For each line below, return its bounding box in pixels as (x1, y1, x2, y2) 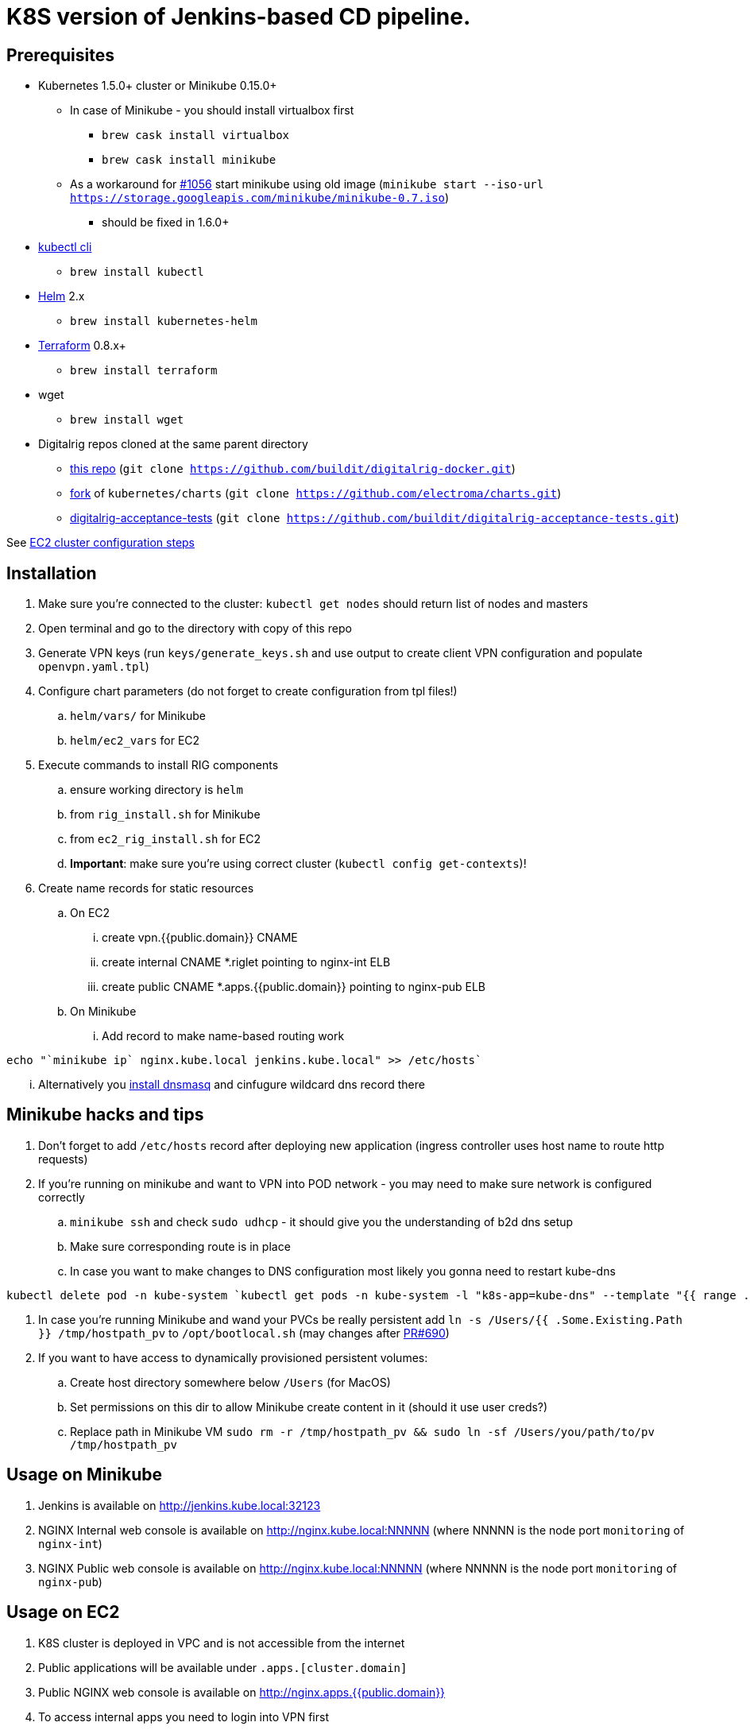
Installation (6, 563, 97, 583)
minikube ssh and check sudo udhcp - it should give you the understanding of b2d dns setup (70, 1214, 574, 1229)
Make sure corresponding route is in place (70, 1239, 291, 1253)
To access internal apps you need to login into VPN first (38, 1709, 329, 1724)
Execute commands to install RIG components (38, 758, 279, 772)
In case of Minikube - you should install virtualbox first (70, 103, 354, 118)
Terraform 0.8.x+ (38, 339, 126, 353)
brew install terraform (70, 364, 218, 377)
